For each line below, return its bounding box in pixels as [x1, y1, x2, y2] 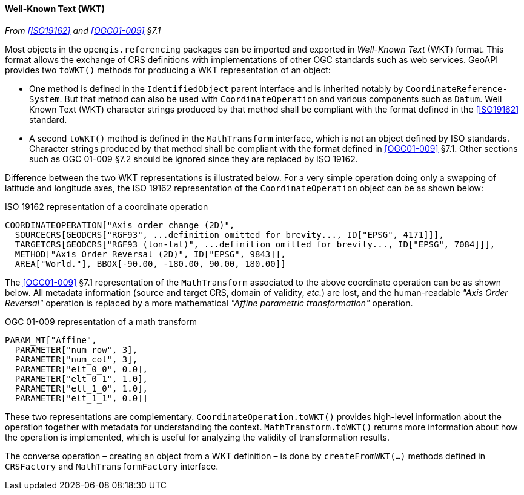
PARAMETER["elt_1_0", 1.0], [15, 383, 148, 393]
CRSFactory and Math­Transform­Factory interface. [5, 461, 219, 471]
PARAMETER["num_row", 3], [15, 344, 138, 355]
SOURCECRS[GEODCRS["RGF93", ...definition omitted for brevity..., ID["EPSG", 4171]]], [15, 229, 444, 240]
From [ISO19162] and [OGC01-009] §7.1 [5, 25, 161, 36]
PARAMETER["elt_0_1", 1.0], [15, 373, 148, 384]
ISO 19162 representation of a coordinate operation [5, 201, 208, 212]
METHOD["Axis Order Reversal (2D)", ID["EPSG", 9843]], [15, 249, 286, 259]
